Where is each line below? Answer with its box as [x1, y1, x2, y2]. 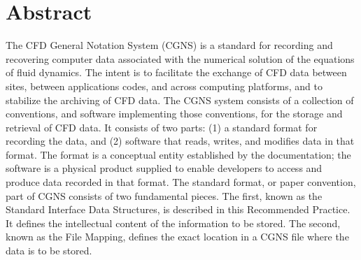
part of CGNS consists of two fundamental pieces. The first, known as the [6, 188, 323, 203]
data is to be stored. [6, 243, 92, 258]
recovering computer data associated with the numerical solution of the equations [6, 51, 355, 66]
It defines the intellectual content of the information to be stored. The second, [6, 215, 341, 230]
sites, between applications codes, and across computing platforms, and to [6, 78, 323, 93]
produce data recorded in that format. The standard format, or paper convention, [6, 175, 356, 189]
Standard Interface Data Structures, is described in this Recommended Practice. [6, 202, 351, 217]
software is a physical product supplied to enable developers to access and [6, 161, 323, 175]
